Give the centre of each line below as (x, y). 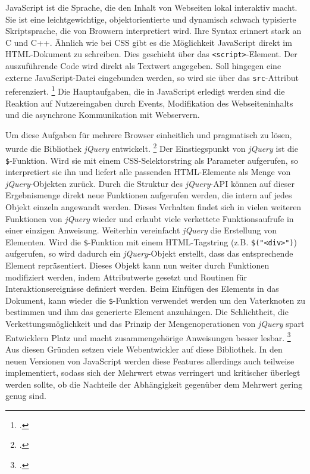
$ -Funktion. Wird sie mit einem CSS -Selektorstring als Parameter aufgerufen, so (152, 160)
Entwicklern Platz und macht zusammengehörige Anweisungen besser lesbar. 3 (148, 336)
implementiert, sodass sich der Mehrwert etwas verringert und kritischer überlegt (153, 372)
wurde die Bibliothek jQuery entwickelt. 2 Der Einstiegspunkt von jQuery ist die (152, 147)
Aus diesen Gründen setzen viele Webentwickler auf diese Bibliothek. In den (144, 349)
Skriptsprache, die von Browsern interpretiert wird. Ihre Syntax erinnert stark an (154, 31)
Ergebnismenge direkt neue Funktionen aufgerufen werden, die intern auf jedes (149, 195)
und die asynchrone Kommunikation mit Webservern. (103, 115)
